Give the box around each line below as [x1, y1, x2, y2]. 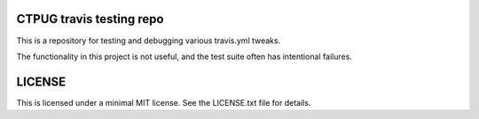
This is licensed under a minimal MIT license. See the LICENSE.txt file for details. [16, 97, 311, 108]
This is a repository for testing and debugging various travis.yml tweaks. [16, 35, 281, 46]
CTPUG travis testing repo [16, 11, 164, 26]
